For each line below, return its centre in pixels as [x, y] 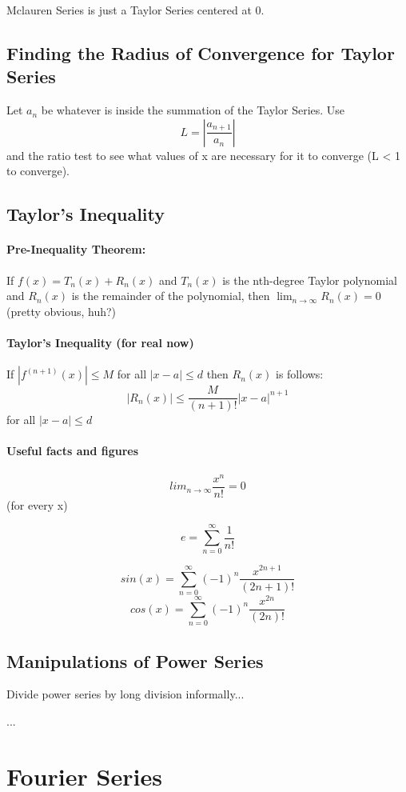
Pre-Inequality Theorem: [76, 249]
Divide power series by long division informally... [125, 694]
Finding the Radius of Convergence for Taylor [201, 52]
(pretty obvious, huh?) [62, 311]
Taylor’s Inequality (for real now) [100, 342]
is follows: [299, 374]
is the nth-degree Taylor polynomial [310, 280]
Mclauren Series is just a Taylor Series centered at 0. [135, 10]
